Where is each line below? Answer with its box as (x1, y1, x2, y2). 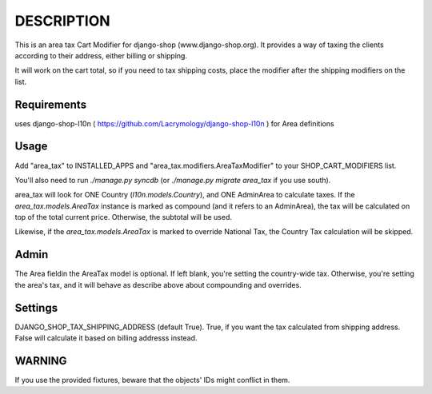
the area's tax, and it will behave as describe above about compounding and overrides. (14, 280, 302, 289)
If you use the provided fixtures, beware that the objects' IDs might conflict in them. (14, 375, 290, 384)
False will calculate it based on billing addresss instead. (14, 333, 198, 343)
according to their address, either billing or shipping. (14, 50, 188, 60)
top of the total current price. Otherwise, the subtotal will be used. (14, 213, 232, 222)
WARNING (14, 354, 67, 368)
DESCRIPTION (14, 12, 111, 30)
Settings (14, 300, 58, 315)
